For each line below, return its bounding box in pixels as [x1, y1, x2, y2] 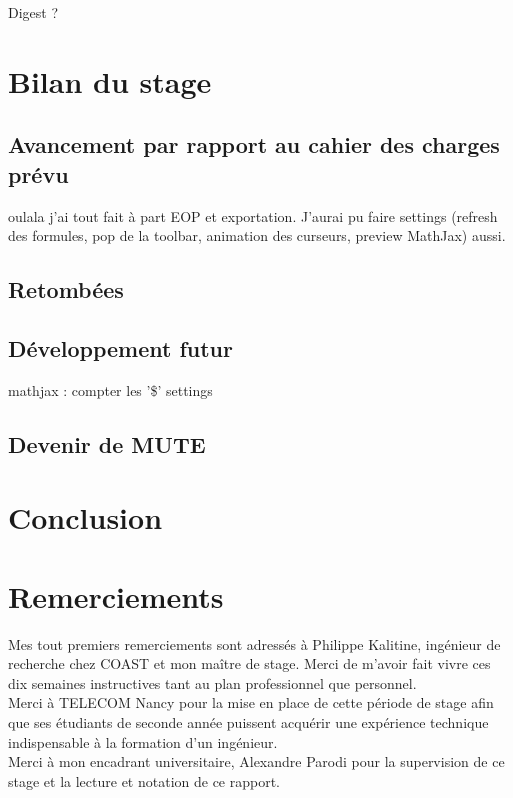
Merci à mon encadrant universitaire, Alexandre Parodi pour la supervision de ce [8, 751, 505, 772]
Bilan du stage [8, 60, 212, 101]
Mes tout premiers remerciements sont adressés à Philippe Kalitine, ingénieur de [8, 633, 501, 654]
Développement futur [8, 332, 233, 363]
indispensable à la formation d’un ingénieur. [8, 731, 278, 752]
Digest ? [8, 2, 59, 22]
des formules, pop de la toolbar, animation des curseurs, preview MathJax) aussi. [8, 225, 506, 246]
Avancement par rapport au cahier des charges [8, 129, 500, 160]
